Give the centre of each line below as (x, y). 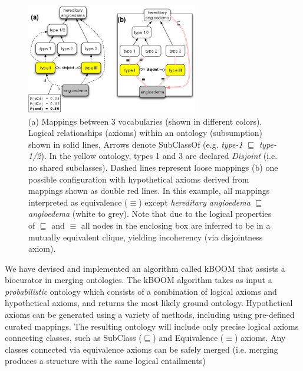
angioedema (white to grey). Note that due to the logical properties (150, 214)
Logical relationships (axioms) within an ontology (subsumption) (145, 133)
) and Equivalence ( (188, 338)
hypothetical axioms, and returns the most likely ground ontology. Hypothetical (149, 303)
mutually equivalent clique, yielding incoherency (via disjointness (146, 237)
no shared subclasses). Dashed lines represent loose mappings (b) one (153, 167)
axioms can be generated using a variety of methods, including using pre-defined (150, 315)
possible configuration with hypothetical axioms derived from (139, 179)
